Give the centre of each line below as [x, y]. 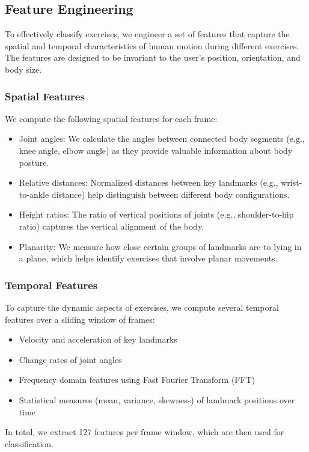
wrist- [292, 182]
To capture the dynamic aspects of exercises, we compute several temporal [142, 307]
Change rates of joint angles [70, 359]
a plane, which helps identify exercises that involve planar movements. [148, 258]
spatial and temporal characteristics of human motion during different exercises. [152, 45]
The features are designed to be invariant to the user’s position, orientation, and [153, 57]
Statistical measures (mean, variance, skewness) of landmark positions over [157, 399]
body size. [23, 69]
